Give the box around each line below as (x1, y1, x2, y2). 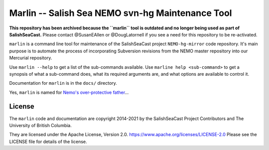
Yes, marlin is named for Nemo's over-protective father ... (9, 89, 129, 95)
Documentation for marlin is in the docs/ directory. (9, 80, 117, 86)
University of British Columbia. (9, 122, 72, 128)
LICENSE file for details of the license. (9, 139, 87, 145)
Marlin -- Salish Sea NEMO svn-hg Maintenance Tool (9, 7, 232, 18)
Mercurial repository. (9, 55, 52, 61)
